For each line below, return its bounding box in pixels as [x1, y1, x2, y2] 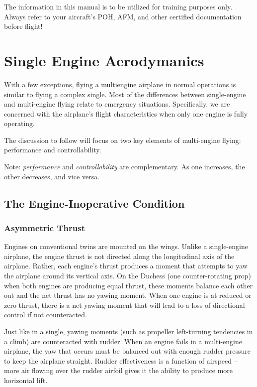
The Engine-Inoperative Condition [4, 195, 185, 211]
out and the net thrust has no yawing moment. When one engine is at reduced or [4, 290, 252, 300]
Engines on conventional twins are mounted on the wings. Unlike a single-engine [4, 241, 248, 252]
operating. [4, 118, 35, 129]
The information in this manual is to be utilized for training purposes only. [4, 1, 233, 11]
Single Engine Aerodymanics [4, 50, 204, 70]
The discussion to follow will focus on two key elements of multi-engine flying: [4, 134, 241, 145]
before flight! [4, 21, 43, 31]
